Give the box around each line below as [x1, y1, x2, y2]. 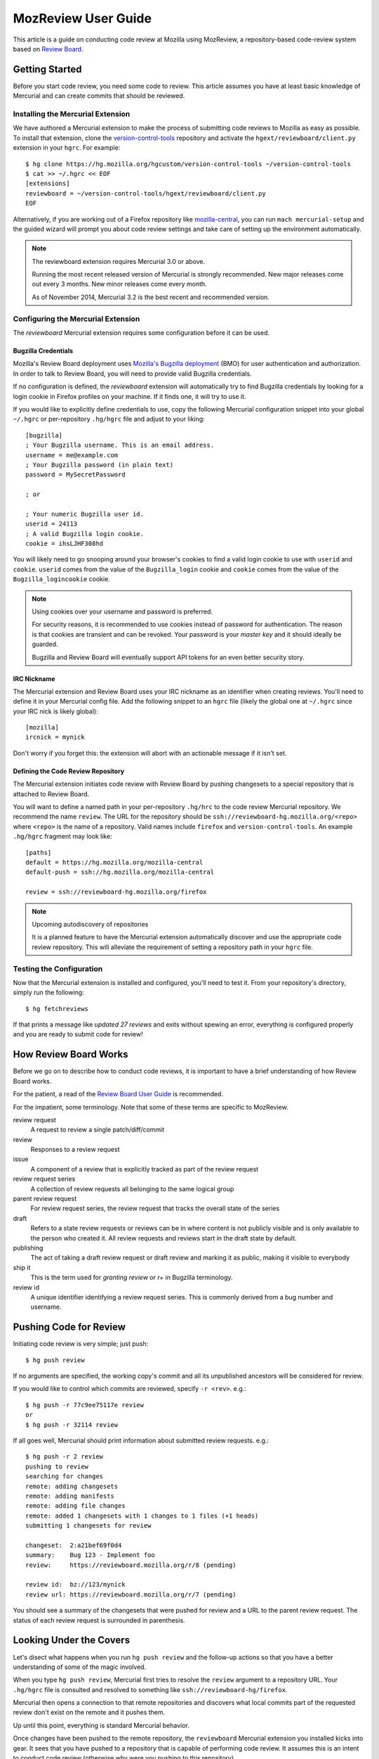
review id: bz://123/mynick [25, 1580, 126, 1589]
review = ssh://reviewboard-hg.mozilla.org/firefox [25, 888, 207, 896]
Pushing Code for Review [13, 1321, 126, 1333]
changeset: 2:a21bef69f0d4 [25, 1541, 122, 1549]
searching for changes [25, 1473, 104, 1480]
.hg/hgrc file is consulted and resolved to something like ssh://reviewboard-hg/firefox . [13, 1685, 288, 1694]
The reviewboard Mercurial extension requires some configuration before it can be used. [13, 328, 270, 337]
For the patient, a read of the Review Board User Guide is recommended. [13, 1090, 224, 1098]
